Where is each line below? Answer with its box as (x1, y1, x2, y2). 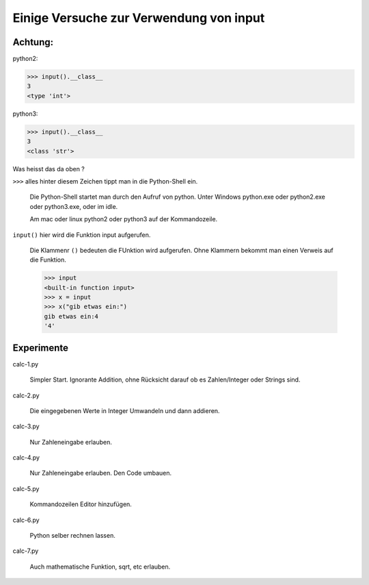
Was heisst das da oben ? (12, 164, 85, 173)
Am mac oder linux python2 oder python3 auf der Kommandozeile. (29, 215, 218, 223)
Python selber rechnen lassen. (29, 532, 115, 540)
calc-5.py (12, 484, 40, 493)
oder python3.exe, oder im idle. (29, 202, 118, 210)
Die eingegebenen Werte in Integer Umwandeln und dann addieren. (29, 406, 220, 414)
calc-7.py (12, 547, 39, 555)
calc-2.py (12, 391, 40, 399)
